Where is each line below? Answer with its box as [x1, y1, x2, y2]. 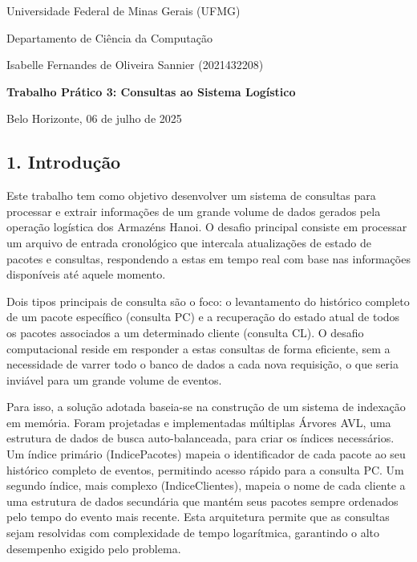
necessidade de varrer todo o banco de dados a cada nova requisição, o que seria [6, 356, 399, 373]
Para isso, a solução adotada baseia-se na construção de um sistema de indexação [6, 398, 406, 415]
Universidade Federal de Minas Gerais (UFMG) [6, 2, 241, 18]
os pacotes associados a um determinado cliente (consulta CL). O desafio [6, 324, 364, 340]
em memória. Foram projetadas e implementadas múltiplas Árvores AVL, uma [6, 413, 391, 430]
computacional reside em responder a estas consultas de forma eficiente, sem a [6, 340, 391, 356]
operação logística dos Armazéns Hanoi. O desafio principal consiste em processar [6, 218, 407, 235]
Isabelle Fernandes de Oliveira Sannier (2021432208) [6, 56, 264, 73]
